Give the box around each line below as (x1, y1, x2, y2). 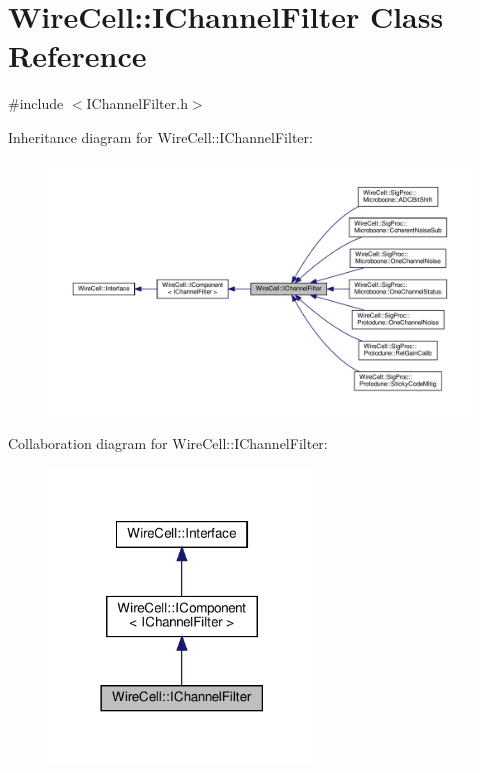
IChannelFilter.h (86, 93, 188, 114)
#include (8, 93, 64, 114)
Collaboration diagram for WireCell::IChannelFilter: (8, 433, 328, 454)
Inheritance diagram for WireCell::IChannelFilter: (8, 126, 313, 147)
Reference (8, 35, 147, 76)
